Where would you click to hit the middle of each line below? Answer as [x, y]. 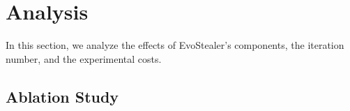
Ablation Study [62, 96]
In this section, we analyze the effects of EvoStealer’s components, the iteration [175, 45]
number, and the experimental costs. [84, 58]
